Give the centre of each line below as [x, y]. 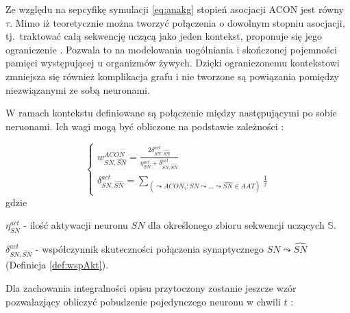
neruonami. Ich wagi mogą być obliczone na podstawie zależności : [145, 126]
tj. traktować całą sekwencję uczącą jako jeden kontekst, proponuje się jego [164, 36]
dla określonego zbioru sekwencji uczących [236, 225]
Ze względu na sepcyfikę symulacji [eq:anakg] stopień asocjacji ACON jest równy [175, 9]
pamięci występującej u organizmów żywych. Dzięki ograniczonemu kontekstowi [173, 63]
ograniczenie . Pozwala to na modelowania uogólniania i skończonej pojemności [171, 49]
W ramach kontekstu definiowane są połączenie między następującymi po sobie [171, 113]
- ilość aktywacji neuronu [76, 225]
